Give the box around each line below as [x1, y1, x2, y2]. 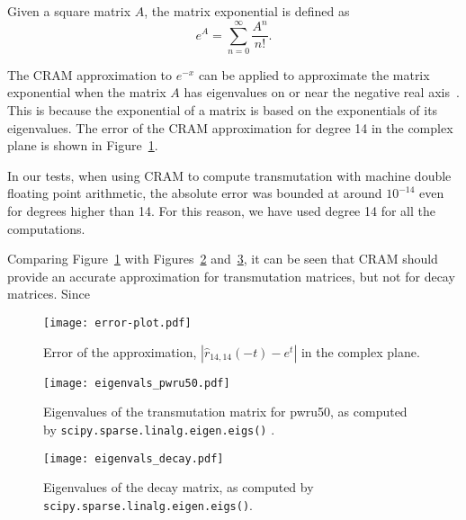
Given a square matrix [7, 2, 131, 20]
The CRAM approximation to [7, 65, 173, 84]
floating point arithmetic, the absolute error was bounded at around [7, 184, 382, 202]
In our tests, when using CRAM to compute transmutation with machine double [7, 166, 452, 184]
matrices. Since [7, 284, 90, 303]
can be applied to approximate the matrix [198, 65, 430, 84]
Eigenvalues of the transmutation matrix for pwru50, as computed [43, 402, 408, 421]
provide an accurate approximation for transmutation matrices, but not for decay [7, 266, 455, 285]
